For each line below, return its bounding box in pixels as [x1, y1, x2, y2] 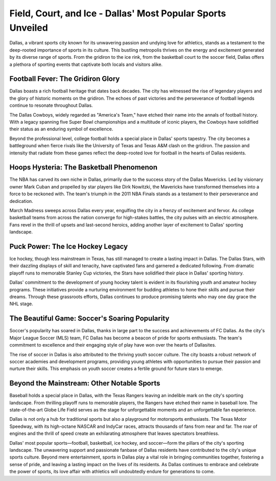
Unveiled [9, 22, 48, 33]
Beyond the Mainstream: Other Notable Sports [9, 379, 160, 388]
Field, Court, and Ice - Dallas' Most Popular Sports [9, 8, 226, 19]
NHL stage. [9, 301, 33, 307]
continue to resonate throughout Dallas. [9, 102, 93, 108]
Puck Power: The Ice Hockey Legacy [9, 242, 128, 250]
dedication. [9, 198, 33, 204]
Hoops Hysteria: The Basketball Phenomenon [9, 163, 158, 172]
